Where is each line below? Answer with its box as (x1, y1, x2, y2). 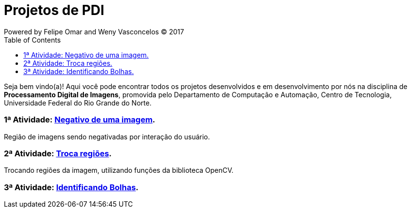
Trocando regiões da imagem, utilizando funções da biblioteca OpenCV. (4, 166, 234, 175)
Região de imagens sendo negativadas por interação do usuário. (4, 132, 210, 141)
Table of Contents (4, 35, 61, 44)
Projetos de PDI (4, 2, 104, 18)
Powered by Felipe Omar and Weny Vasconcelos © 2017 (4, 27, 184, 36)
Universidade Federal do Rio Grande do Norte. (4, 98, 152, 107)
